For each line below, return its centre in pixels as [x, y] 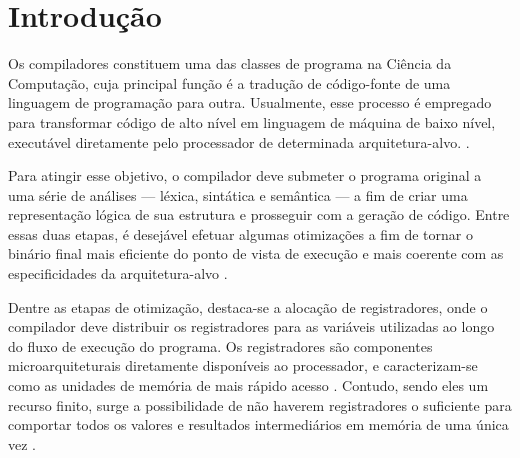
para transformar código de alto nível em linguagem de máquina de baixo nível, [252, 121]
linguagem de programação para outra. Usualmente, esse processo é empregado [250, 102]
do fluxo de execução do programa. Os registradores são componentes [220, 345]
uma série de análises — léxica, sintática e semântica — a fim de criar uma [238, 194]
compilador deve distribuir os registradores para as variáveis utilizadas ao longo [251, 326]
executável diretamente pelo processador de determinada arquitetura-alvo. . [239, 141]
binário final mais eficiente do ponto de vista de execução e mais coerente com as [256, 253]
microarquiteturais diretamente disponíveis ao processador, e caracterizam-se [243, 365]
